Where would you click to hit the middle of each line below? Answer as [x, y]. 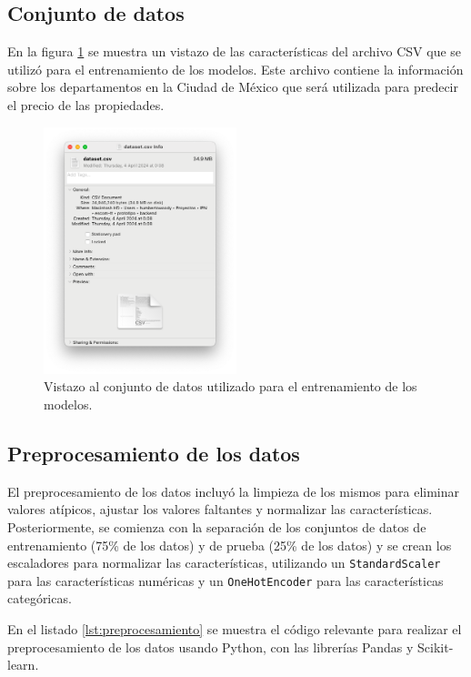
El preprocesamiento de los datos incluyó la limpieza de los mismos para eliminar [233, 491]
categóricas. [40, 598]
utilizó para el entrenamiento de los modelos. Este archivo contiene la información [235, 69]
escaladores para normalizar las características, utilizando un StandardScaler [224, 563]
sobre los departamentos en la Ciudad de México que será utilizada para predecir [233, 87]
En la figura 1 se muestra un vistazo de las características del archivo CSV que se [235, 51]
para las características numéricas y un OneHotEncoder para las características [225, 580]
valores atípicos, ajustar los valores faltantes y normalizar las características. [220, 509]
